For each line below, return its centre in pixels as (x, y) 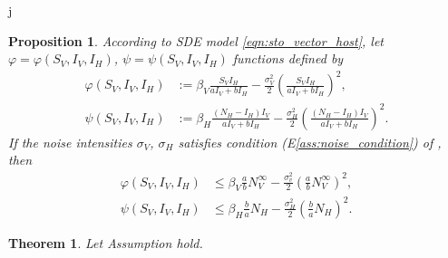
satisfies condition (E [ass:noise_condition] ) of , (310, 142)
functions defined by (288, 58)
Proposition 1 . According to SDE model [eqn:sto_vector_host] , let (196, 40)
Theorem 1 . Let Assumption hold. (106, 242)
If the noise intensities (70, 142)
